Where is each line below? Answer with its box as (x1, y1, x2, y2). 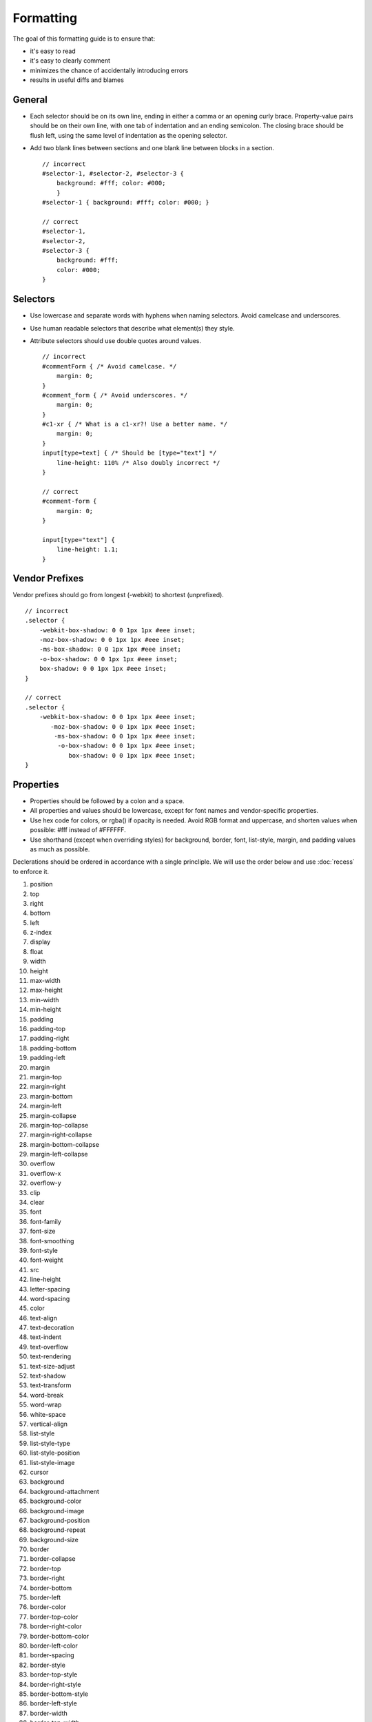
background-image (30, 1506, 85, 1515)
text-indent (30, 1333, 62, 1341)
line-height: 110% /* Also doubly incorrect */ (56, 459, 220, 466)
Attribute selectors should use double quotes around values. (30, 336, 202, 344)
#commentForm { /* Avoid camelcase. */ (42, 362, 177, 370)
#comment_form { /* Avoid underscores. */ (42, 391, 188, 399)
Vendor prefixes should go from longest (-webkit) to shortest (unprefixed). (12, 591, 224, 599)
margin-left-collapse (30, 1150, 89, 1159)
